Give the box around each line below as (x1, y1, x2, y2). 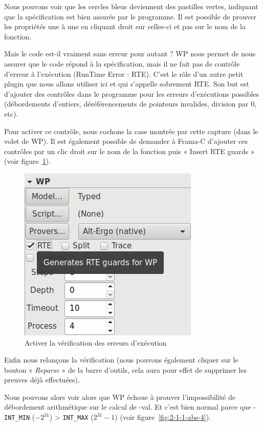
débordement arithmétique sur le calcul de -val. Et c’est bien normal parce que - (4, 401, 256, 412)
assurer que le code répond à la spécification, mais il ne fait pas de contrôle (4, 58, 240, 69)
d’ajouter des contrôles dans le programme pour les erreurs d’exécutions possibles (4, 88, 259, 99)
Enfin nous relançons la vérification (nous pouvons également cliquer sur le (4, 354, 238, 365)
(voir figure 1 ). (4, 156, 51, 166)
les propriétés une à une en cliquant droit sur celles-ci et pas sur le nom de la (4, 21, 246, 32)
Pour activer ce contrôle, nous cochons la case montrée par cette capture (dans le (4, 125, 258, 136)
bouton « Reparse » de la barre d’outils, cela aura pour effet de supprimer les (4, 364, 247, 375)
